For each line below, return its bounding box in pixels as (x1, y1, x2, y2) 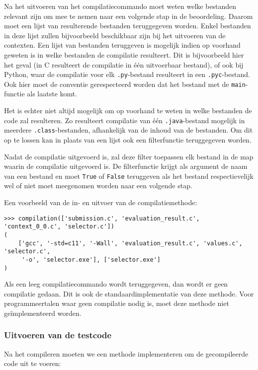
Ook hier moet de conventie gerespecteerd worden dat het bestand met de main (4, 78, 246, 89)
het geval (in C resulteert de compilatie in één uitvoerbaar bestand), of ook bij (4, 59, 244, 70)
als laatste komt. (27, 88, 78, 99)
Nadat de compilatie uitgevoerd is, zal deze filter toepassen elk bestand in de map (4, 151, 254, 161)
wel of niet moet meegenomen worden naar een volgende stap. (4, 180, 192, 191)
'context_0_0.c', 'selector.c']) (4, 223, 114, 230)
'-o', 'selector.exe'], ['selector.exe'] (21, 256, 161, 263)
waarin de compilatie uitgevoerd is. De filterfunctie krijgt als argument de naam (4, 161, 248, 171)
